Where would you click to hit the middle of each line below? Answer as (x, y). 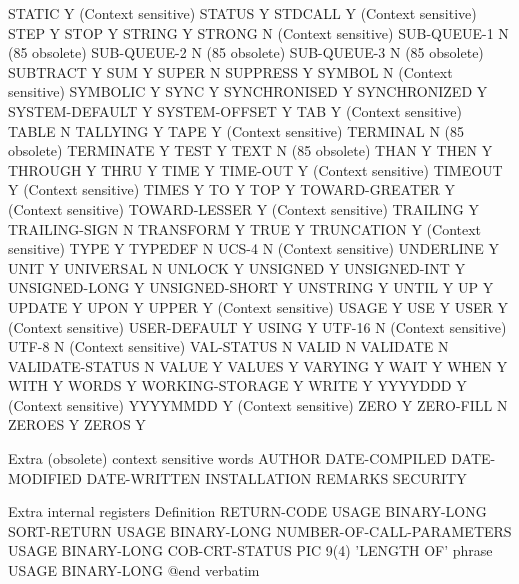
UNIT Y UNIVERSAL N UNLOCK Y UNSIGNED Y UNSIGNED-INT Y (237, 267)
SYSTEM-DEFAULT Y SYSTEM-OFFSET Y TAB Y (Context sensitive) (235, 110)
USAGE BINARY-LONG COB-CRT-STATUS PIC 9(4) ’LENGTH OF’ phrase (250, 550)
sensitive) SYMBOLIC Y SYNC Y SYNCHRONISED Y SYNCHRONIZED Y (248, 91)
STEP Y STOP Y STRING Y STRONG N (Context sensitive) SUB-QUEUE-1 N (258, 32)
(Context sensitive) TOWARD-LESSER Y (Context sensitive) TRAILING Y (243, 208)
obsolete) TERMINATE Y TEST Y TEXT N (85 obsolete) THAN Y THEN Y (250, 150)
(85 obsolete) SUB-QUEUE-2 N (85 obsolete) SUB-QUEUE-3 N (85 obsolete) (246, 52)
